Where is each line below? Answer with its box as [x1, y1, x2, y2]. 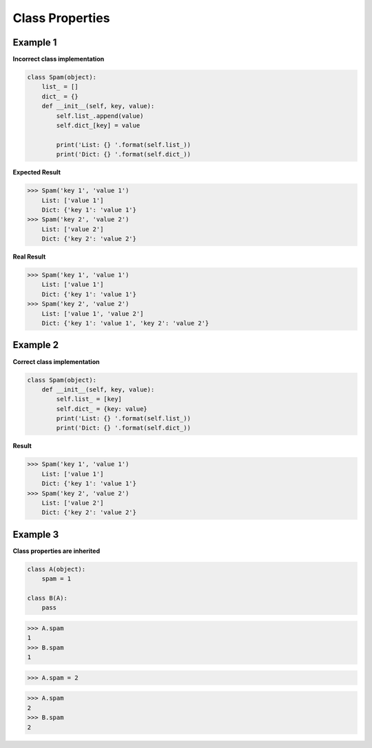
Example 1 [12, 37, 57, 48]
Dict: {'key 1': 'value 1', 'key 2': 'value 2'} [41, 319, 209, 327]
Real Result [12, 252, 46, 261]
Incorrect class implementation [12, 55, 105, 63]
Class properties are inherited [12, 547, 101, 555]
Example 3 [12, 528, 59, 540]
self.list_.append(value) [56, 112, 144, 120]
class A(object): [27, 565, 86, 573]
